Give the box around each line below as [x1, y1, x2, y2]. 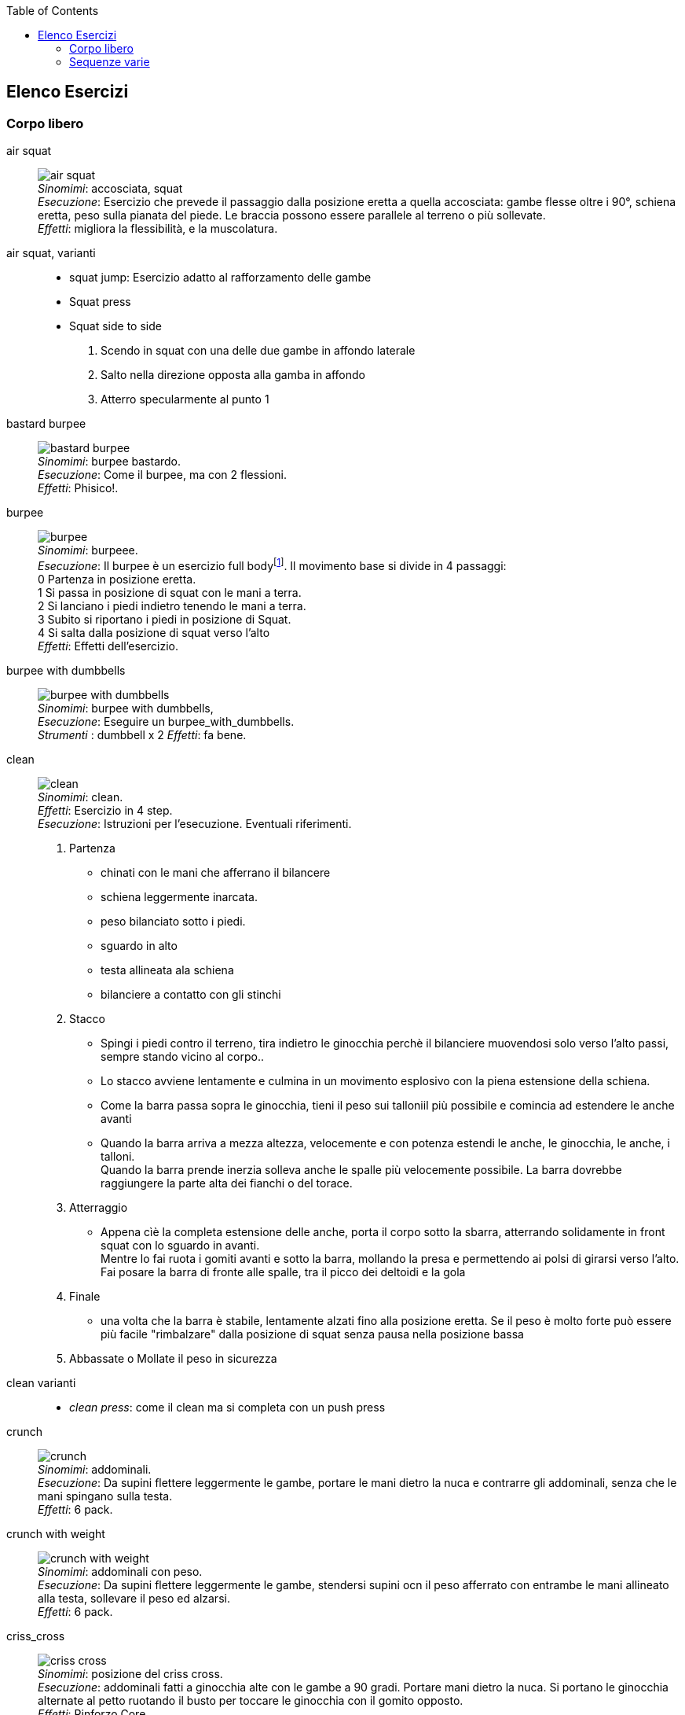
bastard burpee [6, 417, 86, 431]
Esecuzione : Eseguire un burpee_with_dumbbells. [38, 714, 295, 728]
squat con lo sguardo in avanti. [101, 1238, 260, 1252]
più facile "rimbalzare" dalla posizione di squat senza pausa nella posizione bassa [101, 1327, 524, 1341]
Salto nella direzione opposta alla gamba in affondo [101, 368, 366, 382]
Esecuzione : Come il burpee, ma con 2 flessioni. [38, 468, 288, 482]
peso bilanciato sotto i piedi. [101, 914, 246, 928]
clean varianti [6, 1375, 76, 1389]
